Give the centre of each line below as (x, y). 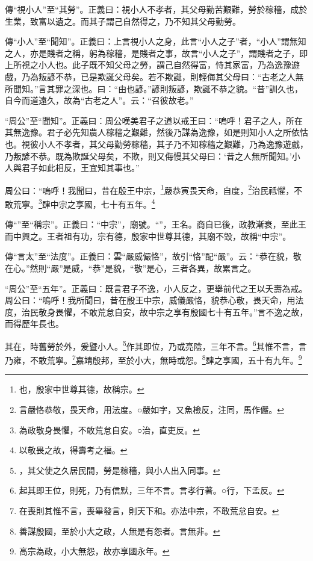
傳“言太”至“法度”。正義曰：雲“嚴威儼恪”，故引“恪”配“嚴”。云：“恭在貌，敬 (153, 256)
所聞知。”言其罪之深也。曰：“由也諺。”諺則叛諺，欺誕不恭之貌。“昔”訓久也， (154, 88)
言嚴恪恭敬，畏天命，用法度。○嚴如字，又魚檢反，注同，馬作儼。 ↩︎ (151, 410)
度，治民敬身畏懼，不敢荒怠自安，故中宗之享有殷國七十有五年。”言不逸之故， (156, 311)
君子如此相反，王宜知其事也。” (80, 168)
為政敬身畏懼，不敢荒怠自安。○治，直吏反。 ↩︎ (109, 429)
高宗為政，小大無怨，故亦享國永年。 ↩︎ (94, 551)
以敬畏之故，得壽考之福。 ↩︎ (73, 450)
